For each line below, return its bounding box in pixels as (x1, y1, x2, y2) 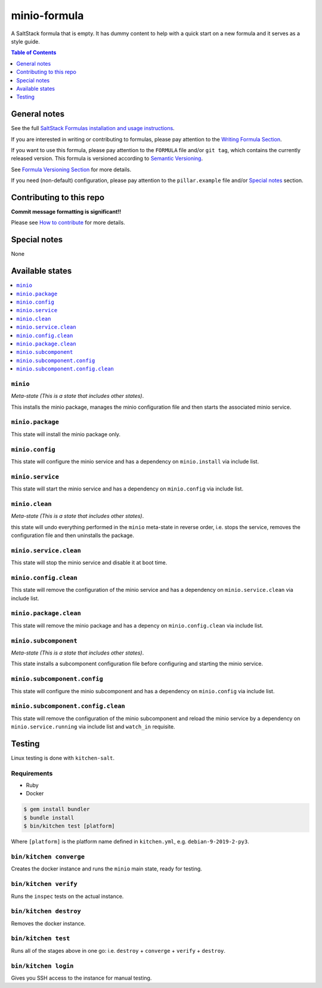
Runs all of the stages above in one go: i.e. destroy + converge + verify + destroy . (11, 947, 226, 954)
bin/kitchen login (11, 962, 74, 970)
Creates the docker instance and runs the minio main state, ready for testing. (11, 865, 202, 872)
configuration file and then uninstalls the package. (11, 532, 134, 539)
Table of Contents (11, 49, 57, 56)
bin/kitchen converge (11, 853, 85, 860)
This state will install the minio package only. (11, 430, 121, 438)
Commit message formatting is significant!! (11, 208, 122, 215)
